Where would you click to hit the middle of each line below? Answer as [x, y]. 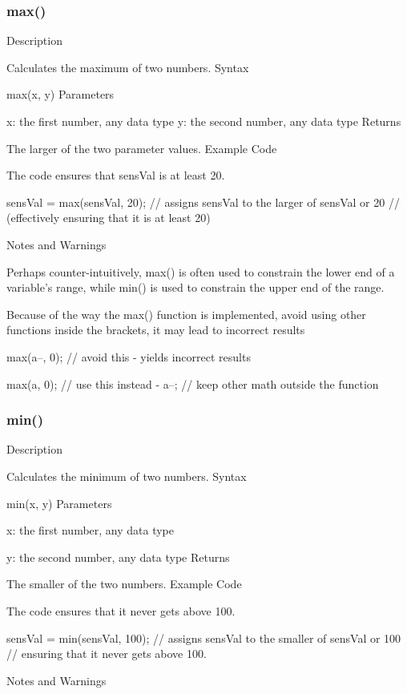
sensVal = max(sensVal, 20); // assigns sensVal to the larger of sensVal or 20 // [203, 202]
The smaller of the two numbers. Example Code [124, 584]
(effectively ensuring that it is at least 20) [109, 218]
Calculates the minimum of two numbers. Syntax [127, 476]
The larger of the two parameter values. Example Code [142, 148]
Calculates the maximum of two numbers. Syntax [128, 67]
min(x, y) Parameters [59, 503]
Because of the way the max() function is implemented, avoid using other [186, 314]
